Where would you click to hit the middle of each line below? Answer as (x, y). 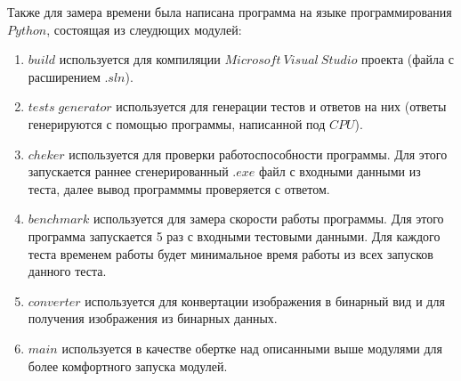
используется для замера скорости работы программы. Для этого (268, 219)
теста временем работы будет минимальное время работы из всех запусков (230, 253)
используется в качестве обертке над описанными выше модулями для (252, 348)
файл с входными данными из (340, 171)
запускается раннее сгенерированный (128, 171)
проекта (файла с (408, 59)
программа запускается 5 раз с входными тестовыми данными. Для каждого (234, 235)
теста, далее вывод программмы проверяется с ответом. (179, 188)
